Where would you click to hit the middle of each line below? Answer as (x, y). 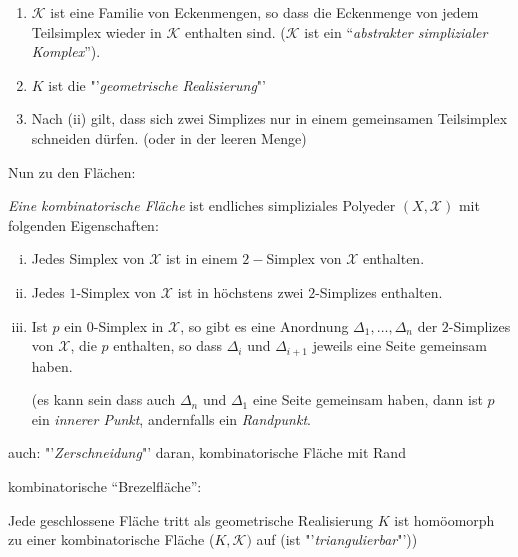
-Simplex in (128, 325)
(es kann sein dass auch (103, 399)
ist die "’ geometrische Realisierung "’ (157, 84)
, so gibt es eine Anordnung (264, 325)
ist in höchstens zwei (240, 291)
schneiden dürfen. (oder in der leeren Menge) (169, 137)
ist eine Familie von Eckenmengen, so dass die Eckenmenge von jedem (264, 12)
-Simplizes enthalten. (379, 291)
